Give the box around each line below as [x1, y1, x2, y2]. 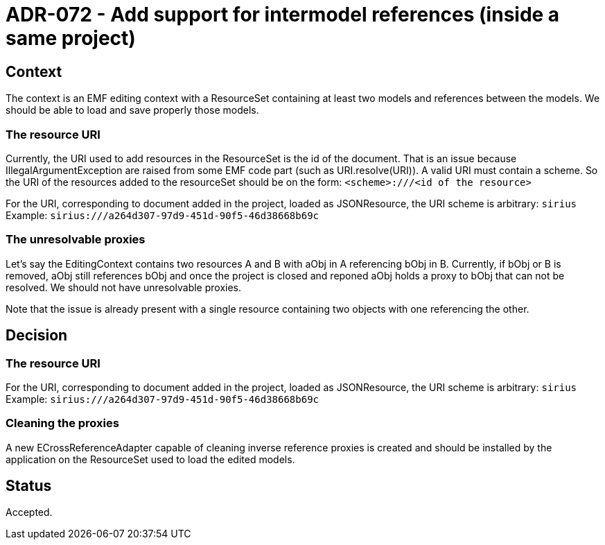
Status [6, 477, 52, 495]
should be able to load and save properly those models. [6, 104, 259, 116]
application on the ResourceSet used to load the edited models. [6, 453, 295, 465]
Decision [6, 327, 68, 345]
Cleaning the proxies [6, 416, 119, 431]
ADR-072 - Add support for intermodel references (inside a [6, 3, 560, 26]
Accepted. [6, 506, 53, 519]
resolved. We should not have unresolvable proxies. [6, 281, 242, 293]
